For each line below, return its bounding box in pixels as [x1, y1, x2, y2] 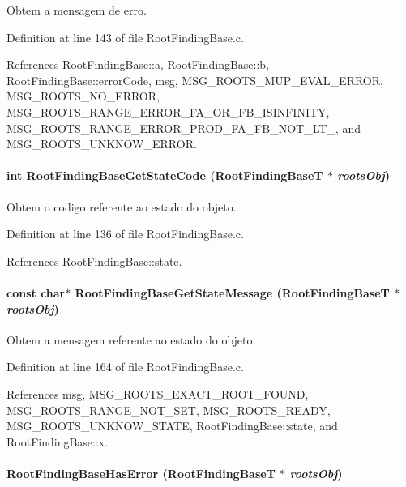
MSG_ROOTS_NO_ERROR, [6, 88, 160, 105]
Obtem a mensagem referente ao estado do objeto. [6, 331, 256, 348]
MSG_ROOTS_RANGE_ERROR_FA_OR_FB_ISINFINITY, [6, 103, 330, 120]
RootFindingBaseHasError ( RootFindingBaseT [6, 464, 276, 481]
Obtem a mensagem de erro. [6, 2, 147, 18]
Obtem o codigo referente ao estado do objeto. [6, 198, 237, 215]
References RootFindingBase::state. [6, 252, 182, 269]
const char [6, 284, 66, 301]
